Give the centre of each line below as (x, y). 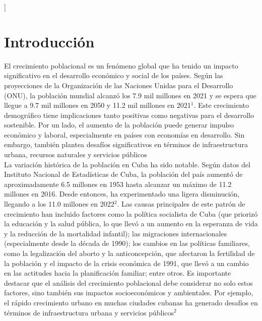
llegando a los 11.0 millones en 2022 (59, 204)
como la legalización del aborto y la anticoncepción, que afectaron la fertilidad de (129, 253)
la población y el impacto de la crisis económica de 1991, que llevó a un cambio (126, 263)
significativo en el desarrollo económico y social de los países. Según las (114, 75)
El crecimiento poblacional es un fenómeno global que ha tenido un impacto (121, 65)
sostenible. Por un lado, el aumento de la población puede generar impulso (119, 125)
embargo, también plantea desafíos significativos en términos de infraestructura (126, 144)
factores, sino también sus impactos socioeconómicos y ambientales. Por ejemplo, (129, 293)
